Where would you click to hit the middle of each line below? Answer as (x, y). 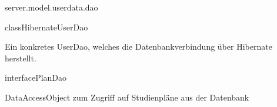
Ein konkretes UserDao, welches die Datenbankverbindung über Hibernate (138, 46)
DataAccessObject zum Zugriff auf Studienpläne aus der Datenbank (127, 97)
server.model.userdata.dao (51, 7)
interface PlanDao (36, 77)
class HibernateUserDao (46, 27)
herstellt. (21, 58)
